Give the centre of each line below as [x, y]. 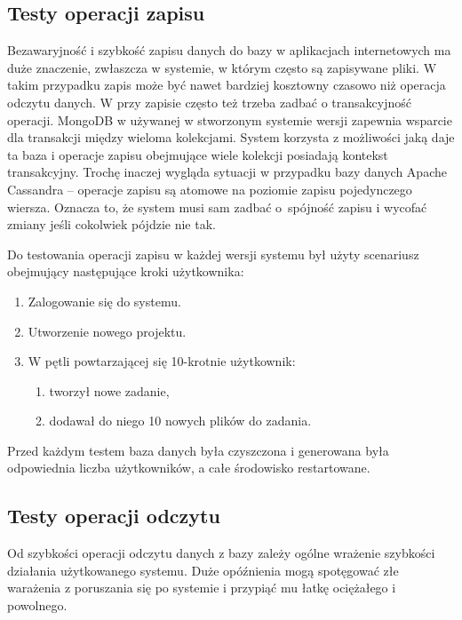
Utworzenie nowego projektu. [107, 331]
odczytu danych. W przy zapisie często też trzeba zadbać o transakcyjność [209, 102]
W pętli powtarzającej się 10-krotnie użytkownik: [162, 361]
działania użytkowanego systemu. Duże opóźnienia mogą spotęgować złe [203, 570]
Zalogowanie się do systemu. [104, 301]
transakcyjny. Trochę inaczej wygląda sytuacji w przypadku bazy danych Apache [227, 172]
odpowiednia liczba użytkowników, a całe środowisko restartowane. [189, 468]
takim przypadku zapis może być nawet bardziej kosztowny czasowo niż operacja [227, 85]
